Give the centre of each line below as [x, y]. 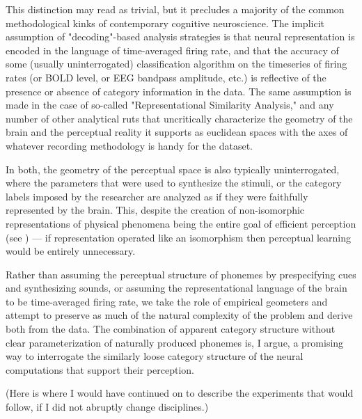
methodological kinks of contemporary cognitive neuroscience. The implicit [165, 23]
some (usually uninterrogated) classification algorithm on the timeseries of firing [176, 64]
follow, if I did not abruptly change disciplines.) [107, 407]
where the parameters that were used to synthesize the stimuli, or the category [174, 183]
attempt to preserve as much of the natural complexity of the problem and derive [179, 315]
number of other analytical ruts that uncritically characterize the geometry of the [179, 118]
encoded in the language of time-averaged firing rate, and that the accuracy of [172, 50]
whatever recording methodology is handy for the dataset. [129, 145]
